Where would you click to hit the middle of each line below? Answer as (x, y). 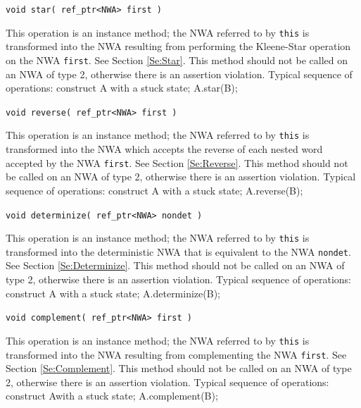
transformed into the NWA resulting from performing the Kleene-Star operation (178, 46)
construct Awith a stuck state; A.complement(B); (112, 396)
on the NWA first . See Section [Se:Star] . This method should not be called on (177, 60)
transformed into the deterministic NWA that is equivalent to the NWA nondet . (178, 251)
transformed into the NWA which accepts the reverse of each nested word (164, 149)
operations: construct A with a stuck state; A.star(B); (122, 88)
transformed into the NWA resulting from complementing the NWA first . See (176, 354)
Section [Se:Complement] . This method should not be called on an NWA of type (179, 368)
